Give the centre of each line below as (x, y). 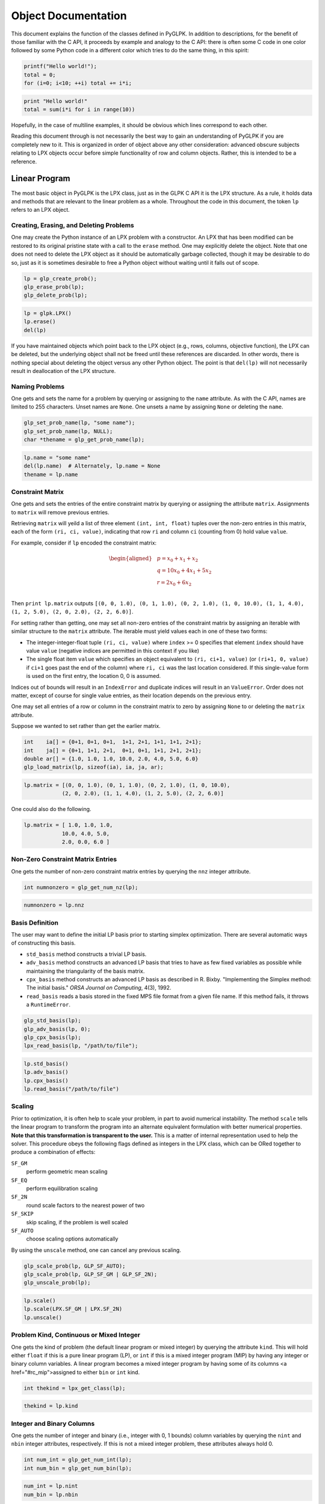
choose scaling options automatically (72, 1239)
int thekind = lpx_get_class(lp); (75, 1388)
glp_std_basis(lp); (52, 1021)
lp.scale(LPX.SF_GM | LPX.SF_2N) (73, 1309)
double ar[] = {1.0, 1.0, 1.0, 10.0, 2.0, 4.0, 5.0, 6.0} (111, 759)
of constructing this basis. (43, 943)
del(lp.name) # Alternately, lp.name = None (92, 466)
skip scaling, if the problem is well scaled (77, 1222)
